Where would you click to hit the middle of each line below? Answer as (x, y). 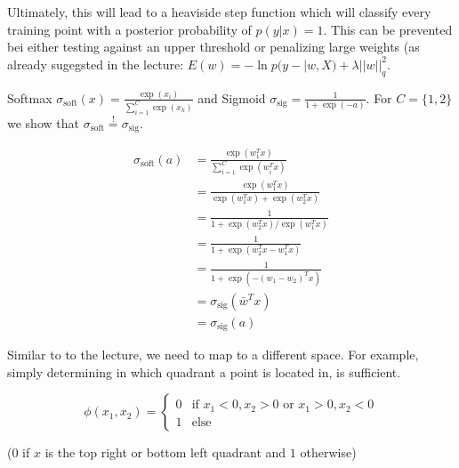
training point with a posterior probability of (129, 29)
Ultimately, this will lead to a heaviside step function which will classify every (219, 12)
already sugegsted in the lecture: (96, 64)
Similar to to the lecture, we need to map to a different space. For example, (213, 355)
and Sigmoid (232, 97)
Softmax (30, 97)
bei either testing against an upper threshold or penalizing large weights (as (213, 47)
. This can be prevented (388, 29)
